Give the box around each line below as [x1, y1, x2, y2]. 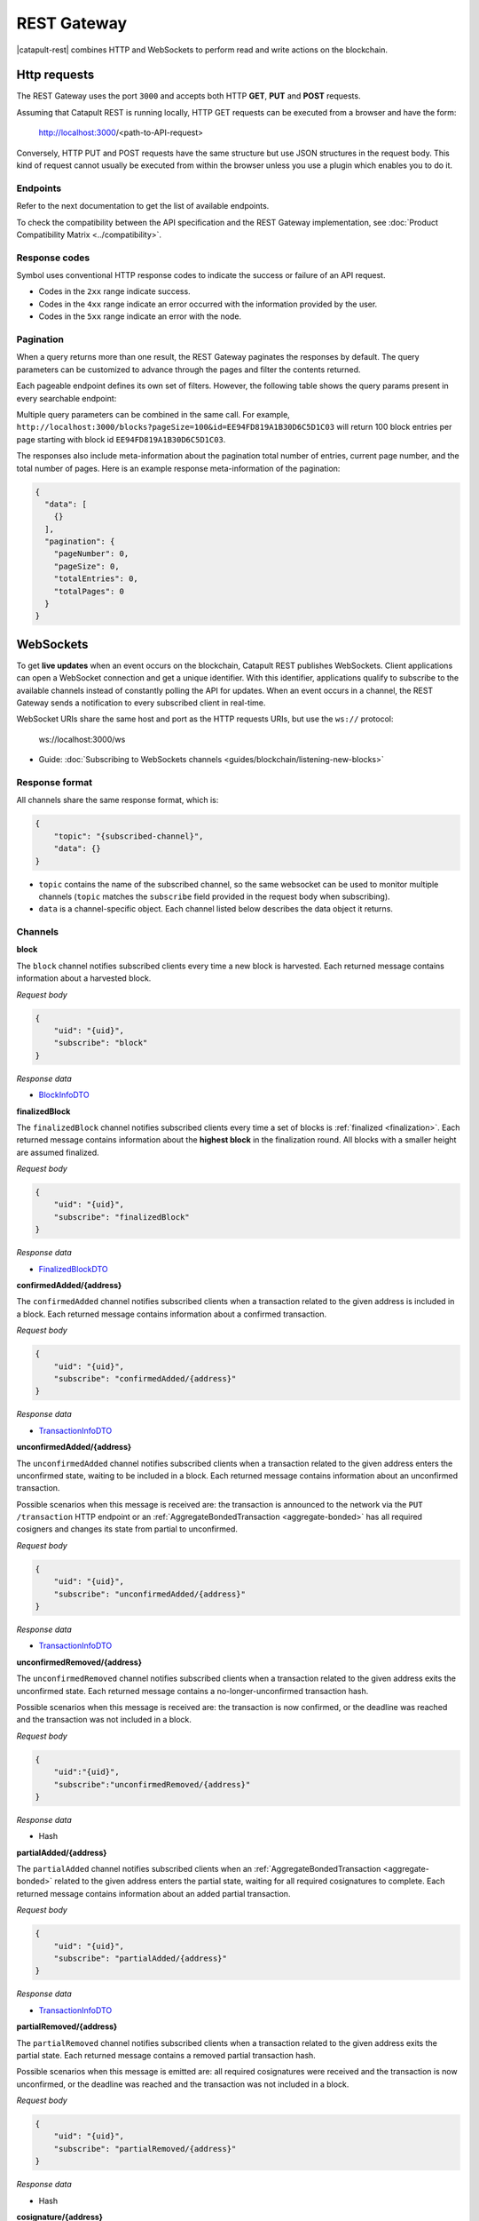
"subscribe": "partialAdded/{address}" [53, 1953, 228, 1963]
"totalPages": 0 [53, 586, 124, 596]
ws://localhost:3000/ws [38, 734, 126, 744]
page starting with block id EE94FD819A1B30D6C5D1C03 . [16, 434, 226, 444]
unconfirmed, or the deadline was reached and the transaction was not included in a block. [16, 2079, 349, 2090]
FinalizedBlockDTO [38, 1263, 108, 1274]
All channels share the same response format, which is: [16, 795, 219, 806]
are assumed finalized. [16, 1147, 99, 1158]
